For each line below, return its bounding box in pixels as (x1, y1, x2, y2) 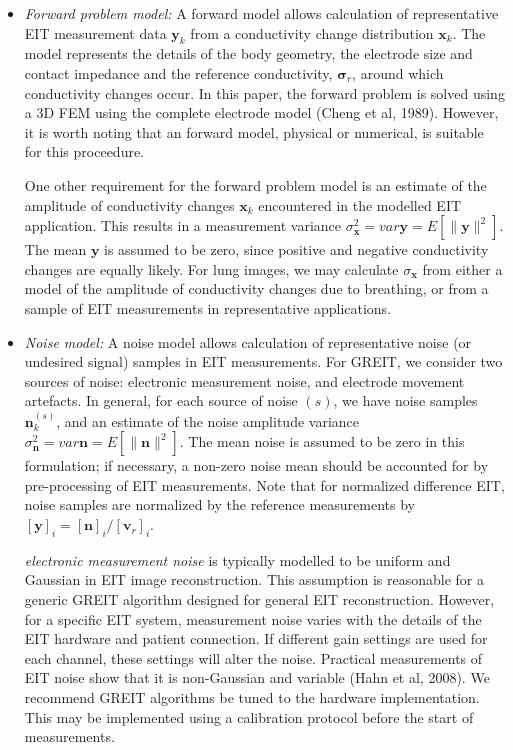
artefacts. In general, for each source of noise (24, 390, 298, 411)
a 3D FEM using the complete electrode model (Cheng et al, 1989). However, (24, 102, 499, 123)
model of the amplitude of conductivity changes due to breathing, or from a (24, 278, 489, 299)
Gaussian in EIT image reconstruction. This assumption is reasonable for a (24, 569, 484, 590)
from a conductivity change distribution (190, 22, 434, 43)
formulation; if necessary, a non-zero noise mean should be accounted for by (24, 455, 489, 476)
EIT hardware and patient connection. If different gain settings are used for (24, 628, 488, 649)
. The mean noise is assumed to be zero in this (179, 431, 465, 452)
